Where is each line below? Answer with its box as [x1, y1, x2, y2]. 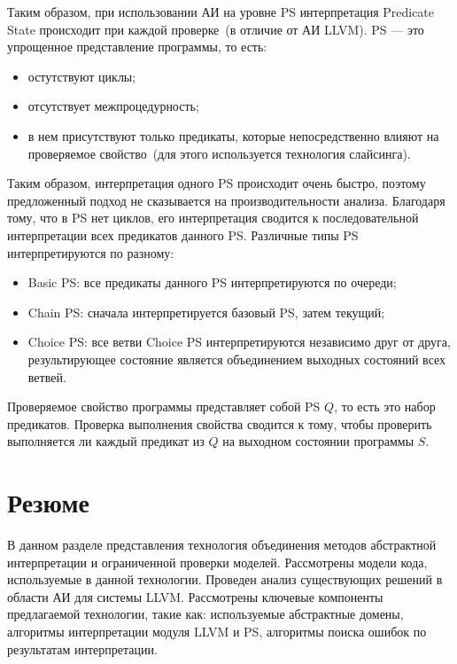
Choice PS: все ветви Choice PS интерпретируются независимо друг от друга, [27, 332, 451, 351]
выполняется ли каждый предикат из [7, 432, 205, 450]
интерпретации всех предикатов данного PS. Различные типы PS [7, 225, 359, 244]
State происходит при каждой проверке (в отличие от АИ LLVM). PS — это [7, 20, 424, 38]
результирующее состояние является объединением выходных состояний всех [27, 349, 446, 368]
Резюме [7, 484, 89, 520]
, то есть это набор [334, 397, 436, 416]
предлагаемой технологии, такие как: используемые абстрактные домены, [7, 605, 404, 623]
